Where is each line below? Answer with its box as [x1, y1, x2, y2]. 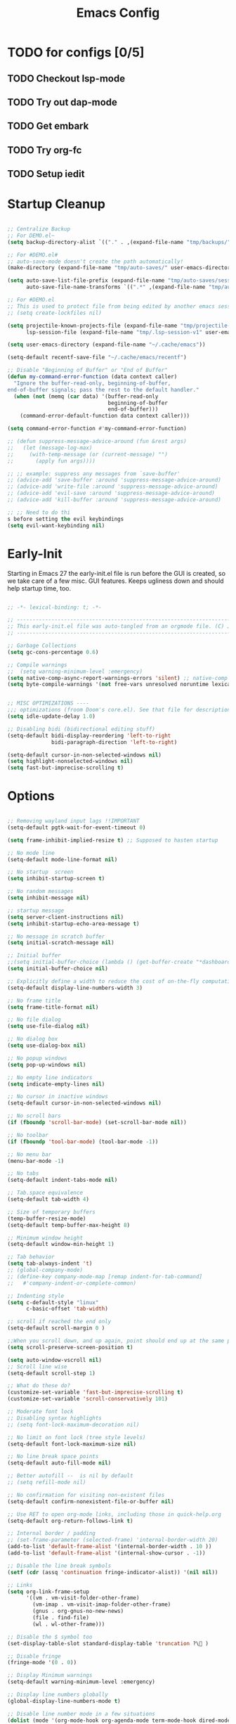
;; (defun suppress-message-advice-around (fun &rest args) [7, 438, 188, 445]
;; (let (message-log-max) [7, 444, 93, 451]
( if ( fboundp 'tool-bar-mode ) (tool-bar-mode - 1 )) [7, 1138, 159, 1145]
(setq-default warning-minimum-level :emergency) [7, 1678, 156, 1685]
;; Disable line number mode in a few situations [7, 1710, 156, 1717]
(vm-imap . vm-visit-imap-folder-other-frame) [32, 1601, 171, 1608]
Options [7, 788, 55, 804]
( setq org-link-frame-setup [7, 1588, 90, 1595]
